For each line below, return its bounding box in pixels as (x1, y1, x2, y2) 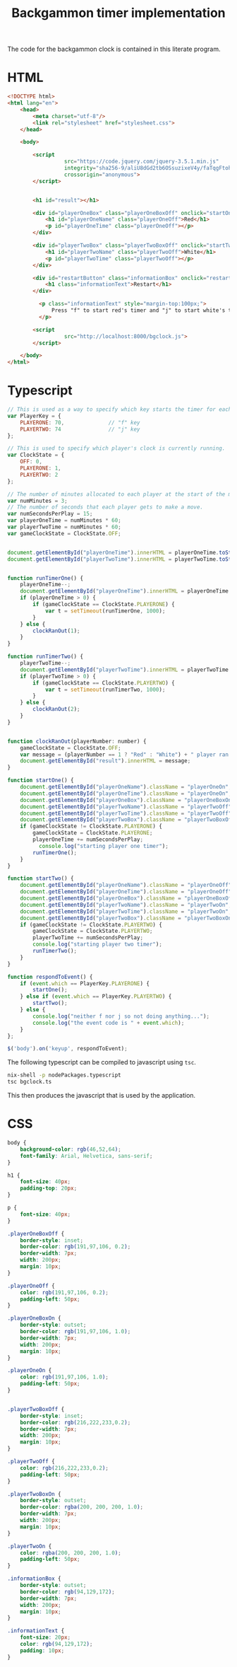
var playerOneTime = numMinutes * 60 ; (7, 517, 121, 524)
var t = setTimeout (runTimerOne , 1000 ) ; (44, 607, 166, 615)
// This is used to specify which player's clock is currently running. (7, 445, 226, 452)
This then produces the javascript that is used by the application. (7, 1091, 196, 1100)
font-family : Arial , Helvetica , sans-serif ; (20, 1152, 153, 1159)
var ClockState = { (7, 451, 65, 459)
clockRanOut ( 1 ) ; (32, 627, 80, 634)
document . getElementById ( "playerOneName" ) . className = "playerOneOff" (20, 882, 232, 889)
